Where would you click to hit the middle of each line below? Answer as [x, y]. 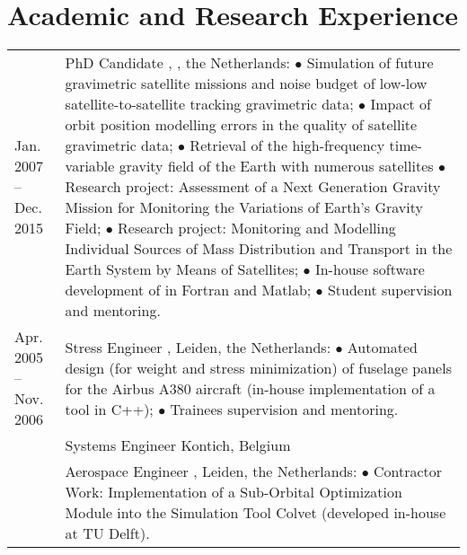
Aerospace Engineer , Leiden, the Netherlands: [211, 471]
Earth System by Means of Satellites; [182, 269]
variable [90, 166]
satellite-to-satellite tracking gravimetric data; [209, 104]
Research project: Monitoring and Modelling [257, 228]
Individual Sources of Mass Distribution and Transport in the [259, 249]
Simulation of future [370, 63]
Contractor [408, 471]
